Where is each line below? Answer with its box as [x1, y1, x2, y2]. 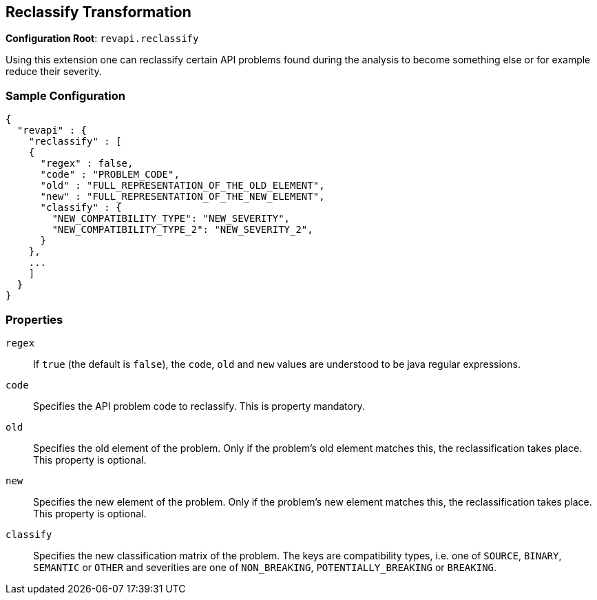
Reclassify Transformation [6, 3, 191, 21]
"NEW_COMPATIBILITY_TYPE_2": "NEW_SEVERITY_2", [52, 224, 313, 236]
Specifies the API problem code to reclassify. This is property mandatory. [33, 400, 365, 412]
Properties [6, 312, 63, 327]
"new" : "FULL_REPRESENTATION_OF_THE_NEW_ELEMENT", [40, 191, 325, 203]
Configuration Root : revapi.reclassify [6, 32, 199, 45]
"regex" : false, [40, 158, 134, 169]
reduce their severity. [6, 65, 102, 78]
